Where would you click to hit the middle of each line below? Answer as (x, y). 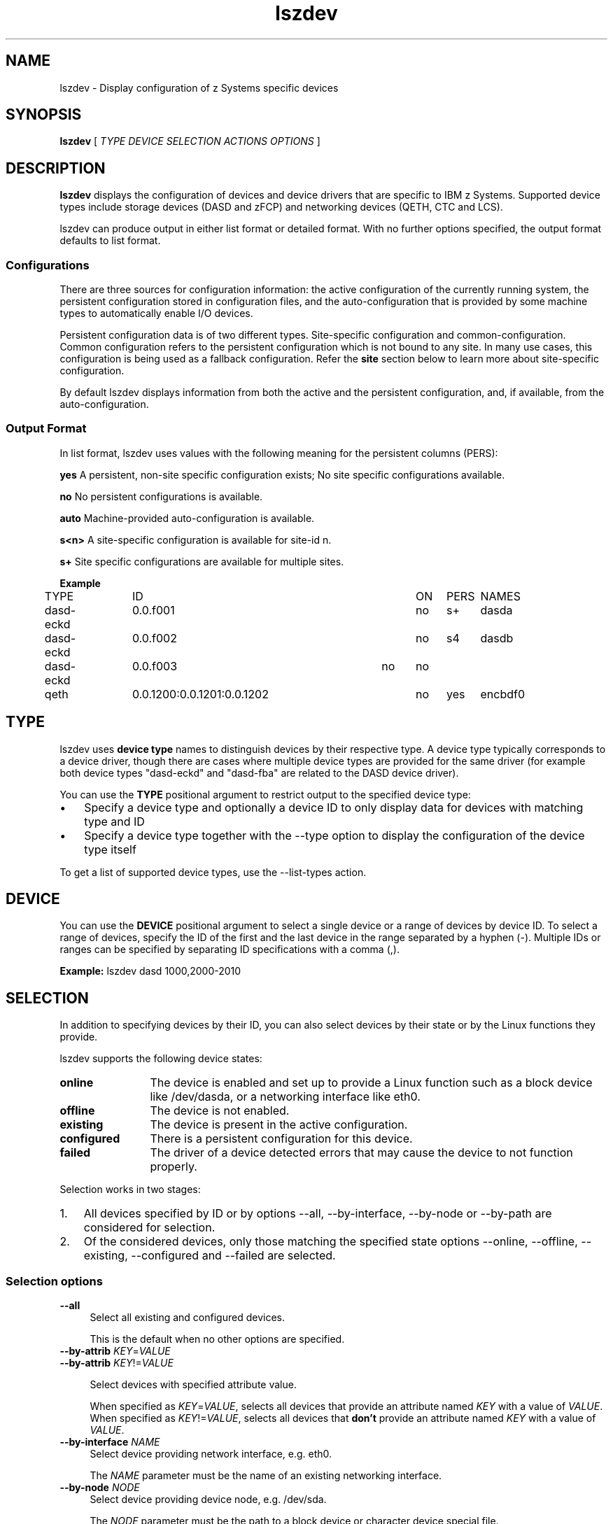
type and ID (114, 821)
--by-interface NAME (110, 1442)
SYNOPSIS (44, 115)
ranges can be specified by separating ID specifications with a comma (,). (230, 950)
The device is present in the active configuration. (279, 1125)
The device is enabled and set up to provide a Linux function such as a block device (371, 1083)
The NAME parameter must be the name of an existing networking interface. (266, 1476)
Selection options (54, 1281)
